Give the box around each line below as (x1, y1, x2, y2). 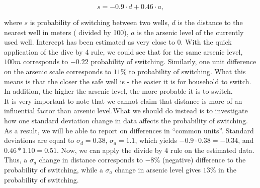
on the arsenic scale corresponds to (4, 66, 112, 76)
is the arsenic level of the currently (137, 27, 244, 37)
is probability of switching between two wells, (30, 17, 169, 27)
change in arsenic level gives (115, 164, 201, 174)
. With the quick (181, 37, 232, 47)
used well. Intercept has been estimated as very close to (4, 37, 175, 47)
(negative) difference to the (162, 154, 246, 165)
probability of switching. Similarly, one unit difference (91, 56, 256, 67)
